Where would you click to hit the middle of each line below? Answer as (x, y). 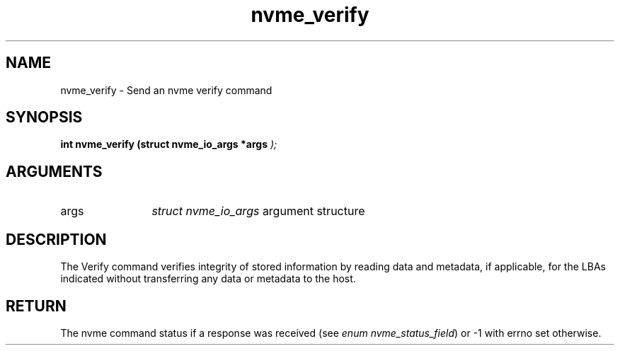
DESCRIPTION (56, 239)
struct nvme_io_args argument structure (258, 211)
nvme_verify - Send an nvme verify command (166, 90)
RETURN (36, 306)
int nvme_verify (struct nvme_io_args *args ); (169, 144)
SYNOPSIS (44, 117)
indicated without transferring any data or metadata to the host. (208, 279)
